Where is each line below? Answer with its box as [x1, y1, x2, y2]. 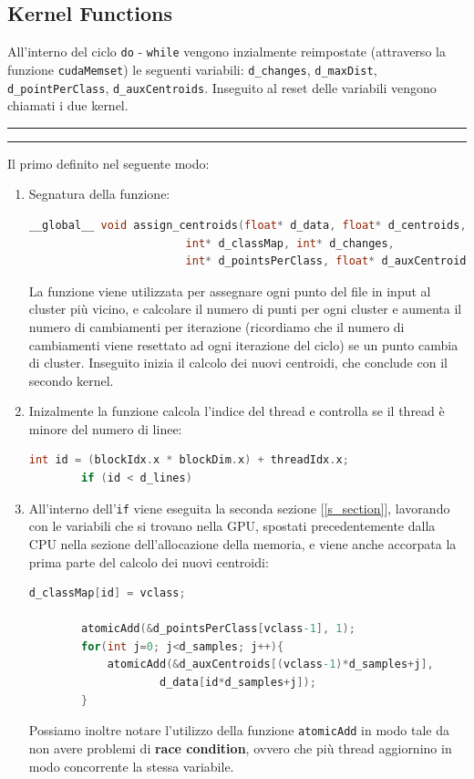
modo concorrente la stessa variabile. [28, 756, 234, 775]
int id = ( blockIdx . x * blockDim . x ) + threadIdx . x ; [28, 453, 349, 467]
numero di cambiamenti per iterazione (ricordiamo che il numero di [28, 317, 405, 336]
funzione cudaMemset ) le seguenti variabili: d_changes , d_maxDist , [7, 59, 377, 78]
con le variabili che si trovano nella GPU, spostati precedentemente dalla [28, 516, 436, 535]
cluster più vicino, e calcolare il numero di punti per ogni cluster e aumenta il [28, 299, 462, 318]
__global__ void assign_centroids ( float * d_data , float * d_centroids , [28, 218, 467, 232]
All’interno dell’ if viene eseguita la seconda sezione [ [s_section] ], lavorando [28, 498, 450, 517]
